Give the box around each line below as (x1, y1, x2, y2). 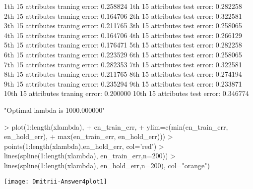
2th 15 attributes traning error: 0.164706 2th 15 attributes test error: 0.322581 (4, 10, 242, 21)
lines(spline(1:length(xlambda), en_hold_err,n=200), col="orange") (4, 160, 210, 170)
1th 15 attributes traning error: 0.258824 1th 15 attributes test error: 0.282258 (4, 1, 242, 11)
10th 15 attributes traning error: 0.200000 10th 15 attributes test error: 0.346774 (4, 88, 249, 98)
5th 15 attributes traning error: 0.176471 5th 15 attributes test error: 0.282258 (4, 40, 242, 50)
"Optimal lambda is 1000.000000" (4, 104, 105, 115)
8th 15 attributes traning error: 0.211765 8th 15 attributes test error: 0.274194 (4, 69, 242, 79)
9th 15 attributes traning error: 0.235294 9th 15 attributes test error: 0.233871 (4, 78, 242, 89)
